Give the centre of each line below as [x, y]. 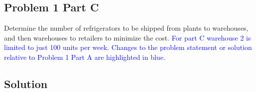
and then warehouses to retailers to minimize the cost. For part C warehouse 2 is [128, 37]
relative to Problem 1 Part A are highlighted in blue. [85, 57]
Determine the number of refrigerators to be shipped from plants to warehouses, [126, 28]
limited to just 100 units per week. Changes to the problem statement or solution [128, 47]
